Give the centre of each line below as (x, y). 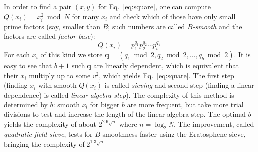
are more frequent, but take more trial (185, 104)
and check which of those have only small (172, 16)
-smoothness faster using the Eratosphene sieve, (173, 134)
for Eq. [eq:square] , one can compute (155, 6)
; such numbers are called (147, 26)
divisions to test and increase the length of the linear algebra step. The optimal (125, 114)
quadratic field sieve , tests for (48, 134)
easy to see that (28, 66)
